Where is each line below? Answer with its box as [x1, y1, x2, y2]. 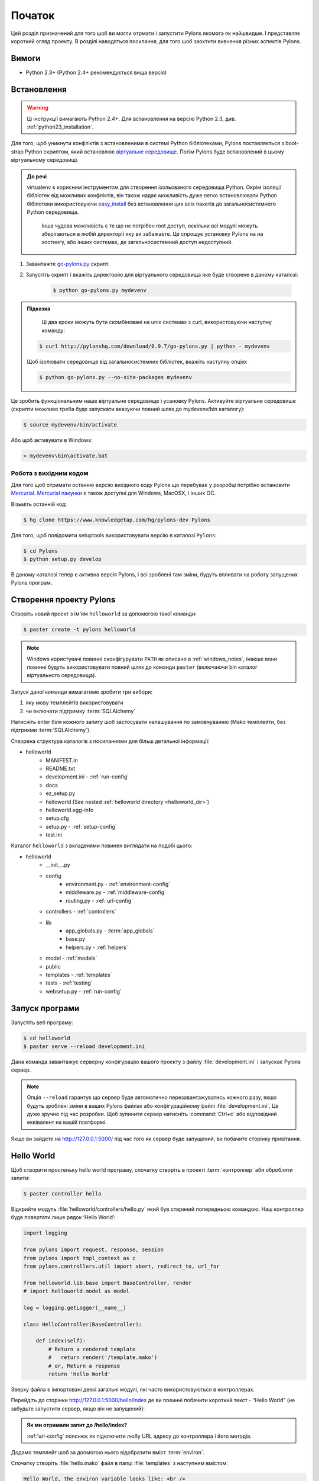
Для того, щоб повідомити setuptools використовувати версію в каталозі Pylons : [11, 531, 217, 538]
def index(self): [35, 1338, 86, 1344]
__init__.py [45, 861, 70, 868]
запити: [11, 1175, 30, 1181]
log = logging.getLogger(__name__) [23, 1304, 126, 1311]
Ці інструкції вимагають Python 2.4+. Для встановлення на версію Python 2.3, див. [27, 115, 236, 122]
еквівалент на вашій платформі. [27, 1118, 107, 1126]
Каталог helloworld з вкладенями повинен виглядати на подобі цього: [11, 842, 193, 850]
